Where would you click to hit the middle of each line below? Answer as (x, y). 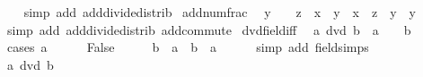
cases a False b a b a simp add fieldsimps (188, 47)
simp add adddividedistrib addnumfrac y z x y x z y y (220, 12)
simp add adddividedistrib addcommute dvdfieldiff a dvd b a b (209, 29)
